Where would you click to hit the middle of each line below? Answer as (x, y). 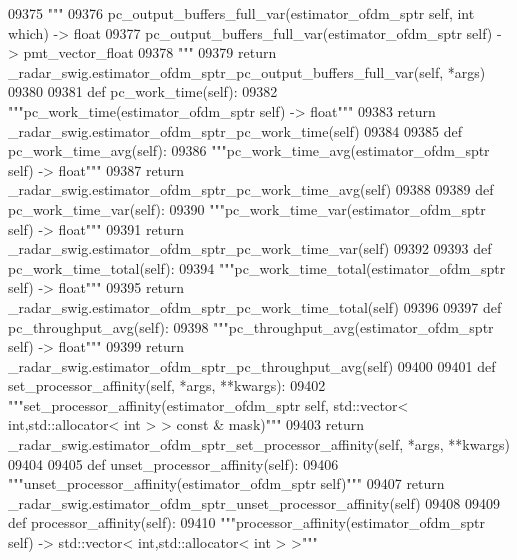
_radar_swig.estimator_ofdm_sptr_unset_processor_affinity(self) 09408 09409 (254, 502)
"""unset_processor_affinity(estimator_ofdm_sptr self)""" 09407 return (226, 483)
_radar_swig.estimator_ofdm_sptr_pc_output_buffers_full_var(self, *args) (247, 71)
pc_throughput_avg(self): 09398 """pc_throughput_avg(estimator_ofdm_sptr (251, 326)
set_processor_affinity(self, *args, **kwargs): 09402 (167, 385)
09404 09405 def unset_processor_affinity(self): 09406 (173, 463)
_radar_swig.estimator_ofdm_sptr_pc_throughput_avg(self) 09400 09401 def (252, 365)
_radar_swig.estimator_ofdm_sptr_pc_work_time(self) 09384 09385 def (235, 130)
